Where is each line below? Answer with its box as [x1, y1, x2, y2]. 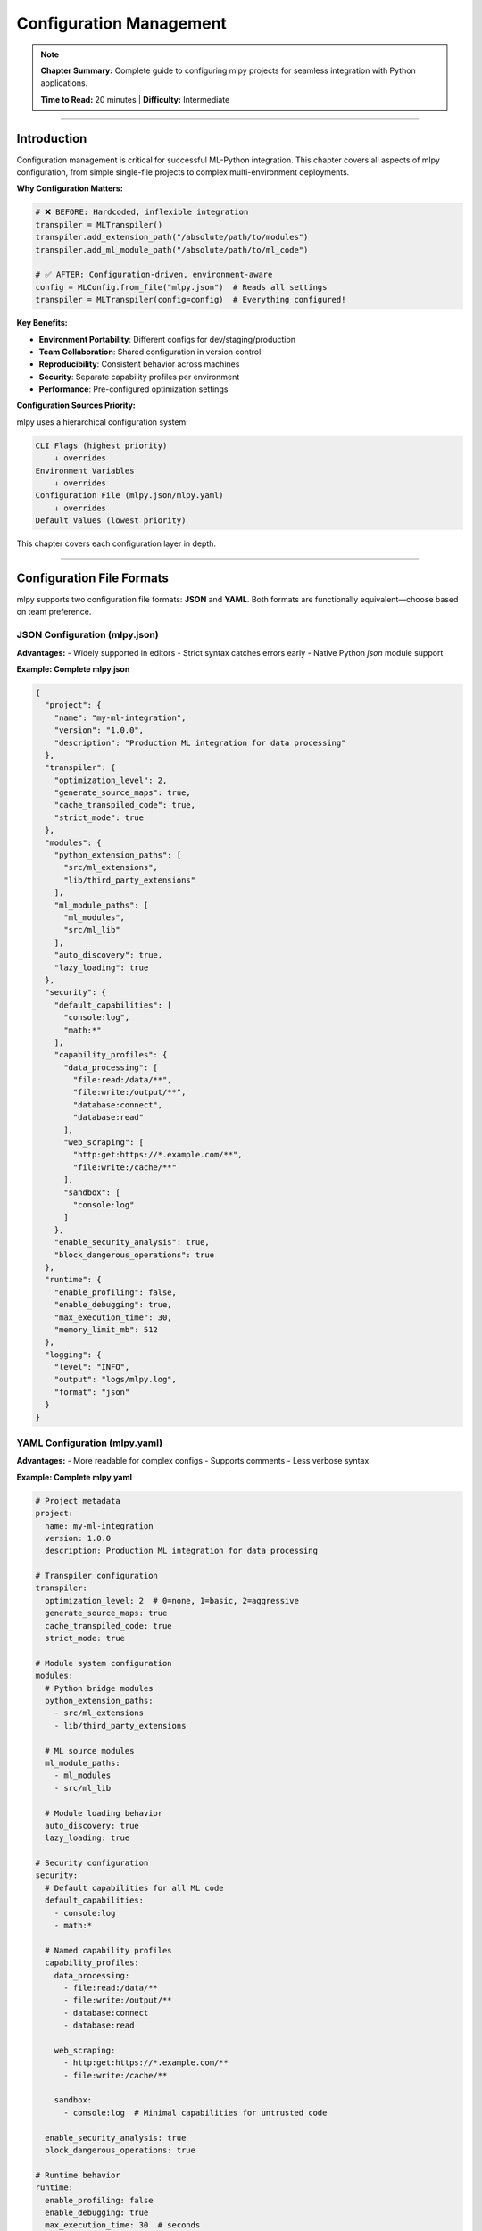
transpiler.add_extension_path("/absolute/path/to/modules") [35, 232, 309, 243]
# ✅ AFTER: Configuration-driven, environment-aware [35, 270, 273, 280]
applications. [40, 78, 88, 88]
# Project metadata [35, 1496, 120, 1505]
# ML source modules [45, 1746, 135, 1755]
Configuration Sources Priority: [16, 400, 136, 411]
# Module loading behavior [45, 1808, 163, 1818]
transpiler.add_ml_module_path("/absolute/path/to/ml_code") [35, 245, 309, 254]
